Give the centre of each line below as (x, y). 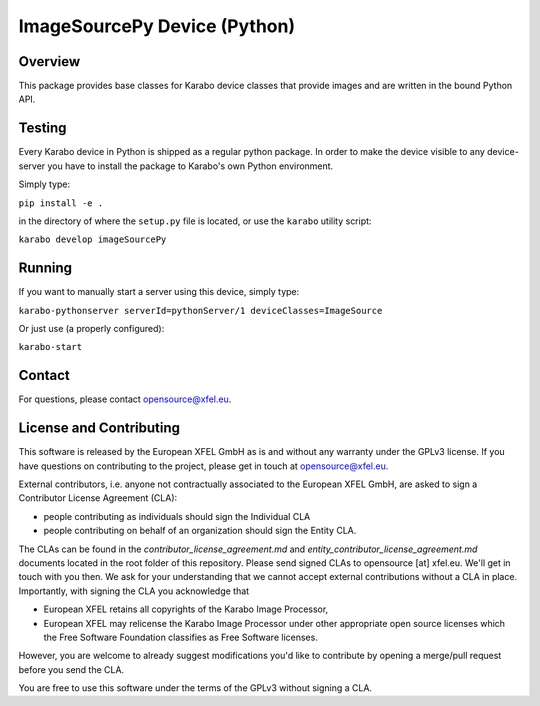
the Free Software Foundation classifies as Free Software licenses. (181, 637)
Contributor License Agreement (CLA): (98, 498)
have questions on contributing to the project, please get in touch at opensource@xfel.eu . (203, 466)
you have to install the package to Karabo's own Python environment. (190, 166)
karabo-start (50, 347)
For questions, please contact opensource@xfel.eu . (125, 399)
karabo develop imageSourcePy (92, 239)
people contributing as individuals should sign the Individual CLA (177, 516)
